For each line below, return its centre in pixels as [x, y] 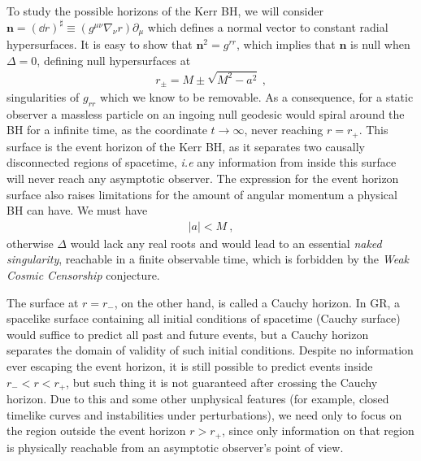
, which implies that [286, 44]
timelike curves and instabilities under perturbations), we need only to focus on [204, 414]
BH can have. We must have [77, 210]
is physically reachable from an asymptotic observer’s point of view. [175, 447]
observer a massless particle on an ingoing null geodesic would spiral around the [206, 113]
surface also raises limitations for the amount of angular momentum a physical [202, 194]
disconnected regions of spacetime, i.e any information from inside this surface [202, 162]
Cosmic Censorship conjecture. [83, 275]
